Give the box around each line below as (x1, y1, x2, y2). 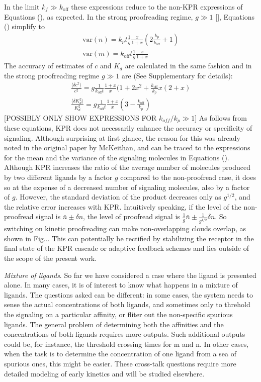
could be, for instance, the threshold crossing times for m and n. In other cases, (4, 338, 249, 349)
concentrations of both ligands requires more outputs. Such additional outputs (4, 329, 245, 339)
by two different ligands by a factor (4, 171, 113, 182)
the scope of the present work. (4, 252, 97, 263)
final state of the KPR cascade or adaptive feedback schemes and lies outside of (4, 243, 249, 253)
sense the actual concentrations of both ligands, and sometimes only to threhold (4, 299, 250, 310)
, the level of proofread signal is (83, 211, 180, 222)
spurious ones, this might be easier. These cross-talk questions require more (4, 358, 236, 368)
